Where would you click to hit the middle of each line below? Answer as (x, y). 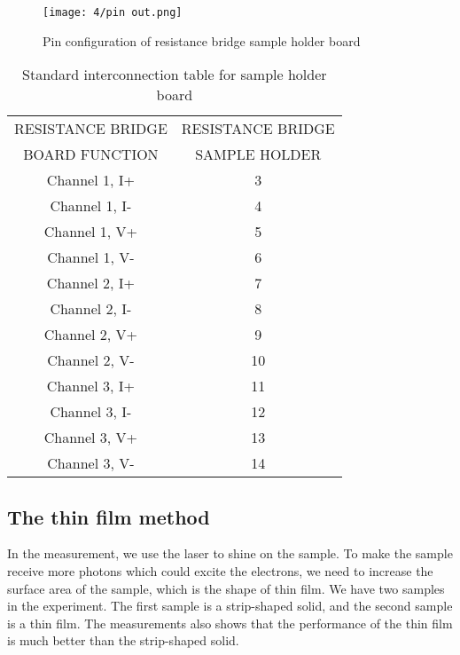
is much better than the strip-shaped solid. (123, 640)
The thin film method (109, 516)
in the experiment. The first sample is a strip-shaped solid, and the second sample (230, 606)
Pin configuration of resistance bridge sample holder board (202, 40)
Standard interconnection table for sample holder (175, 75)
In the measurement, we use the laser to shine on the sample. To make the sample (230, 553)
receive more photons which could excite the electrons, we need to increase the (220, 571)
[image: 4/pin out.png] (113, 12)
